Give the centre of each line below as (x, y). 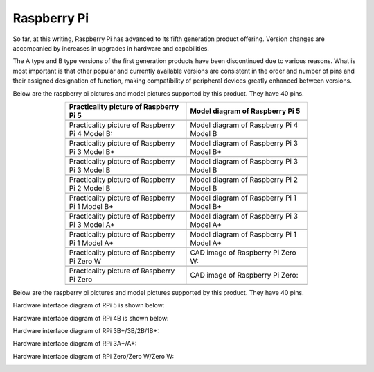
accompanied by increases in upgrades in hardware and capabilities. (111, 48)
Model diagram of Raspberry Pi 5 (245, 111)
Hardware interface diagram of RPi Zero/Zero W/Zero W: (93, 356)
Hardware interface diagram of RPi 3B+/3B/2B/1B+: (86, 331)
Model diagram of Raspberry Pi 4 (244, 125)
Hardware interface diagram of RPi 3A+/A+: (75, 344)
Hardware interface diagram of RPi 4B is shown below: (91, 318)
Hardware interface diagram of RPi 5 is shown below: (89, 305)
